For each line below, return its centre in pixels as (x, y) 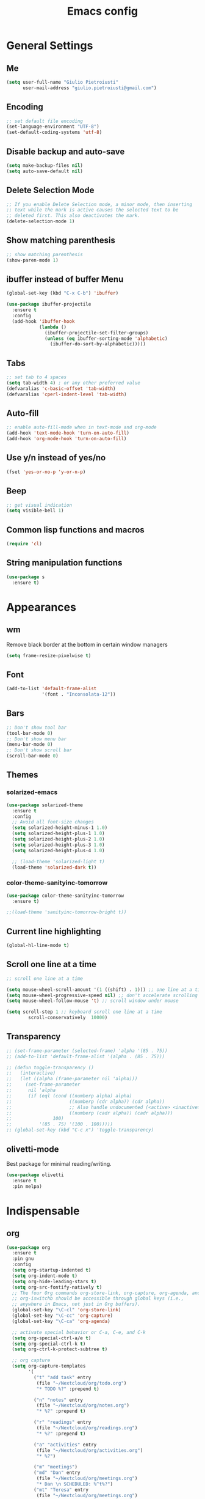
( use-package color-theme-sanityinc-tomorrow (65, 896)
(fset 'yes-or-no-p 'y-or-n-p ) (46, 472)
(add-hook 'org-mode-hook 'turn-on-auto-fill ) (67, 439)
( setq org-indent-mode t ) (45, 1276)
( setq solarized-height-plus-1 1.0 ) (58, 834)
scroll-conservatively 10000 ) (68, 1018)
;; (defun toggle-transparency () (50, 1067)
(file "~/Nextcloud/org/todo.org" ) (81, 1383)
